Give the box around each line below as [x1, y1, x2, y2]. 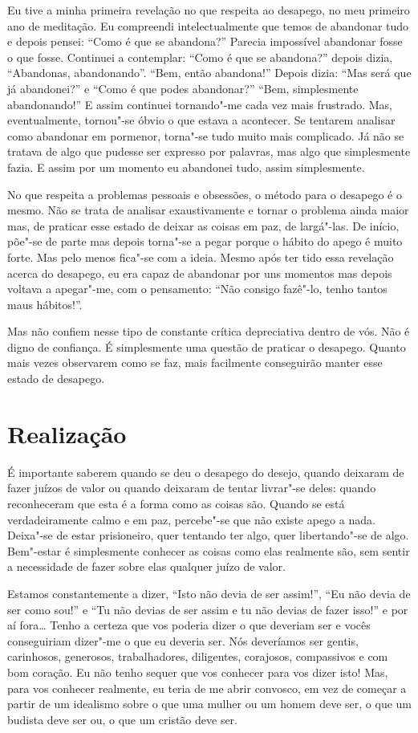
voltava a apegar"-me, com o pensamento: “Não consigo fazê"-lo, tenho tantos [7, 280, 388, 297]
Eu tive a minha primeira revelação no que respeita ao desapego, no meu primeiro [7, 2, 410, 18]
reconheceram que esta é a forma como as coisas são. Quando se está [7, 495, 345, 511]
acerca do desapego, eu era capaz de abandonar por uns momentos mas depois [7, 264, 392, 281]
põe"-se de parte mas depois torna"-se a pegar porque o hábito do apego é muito [7, 233, 403, 250]
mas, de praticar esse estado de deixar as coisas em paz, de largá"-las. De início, [7, 217, 400, 234]
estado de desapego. [7, 370, 105, 387]
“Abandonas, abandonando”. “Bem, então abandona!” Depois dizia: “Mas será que [7, 64, 412, 81]
